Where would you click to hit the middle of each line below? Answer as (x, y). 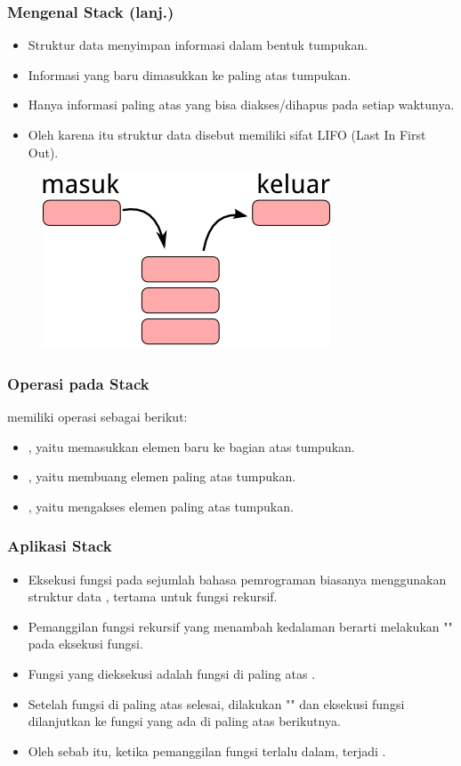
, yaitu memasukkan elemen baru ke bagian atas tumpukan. (191, 446)
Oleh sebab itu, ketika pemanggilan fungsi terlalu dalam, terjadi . (207, 750)
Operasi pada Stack (78, 383)
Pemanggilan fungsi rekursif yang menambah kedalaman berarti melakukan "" (240, 626)
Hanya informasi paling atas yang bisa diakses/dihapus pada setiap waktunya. (241, 105)
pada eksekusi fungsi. (85, 644)
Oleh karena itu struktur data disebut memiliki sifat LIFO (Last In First (227, 134)
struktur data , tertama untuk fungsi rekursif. (153, 597)
